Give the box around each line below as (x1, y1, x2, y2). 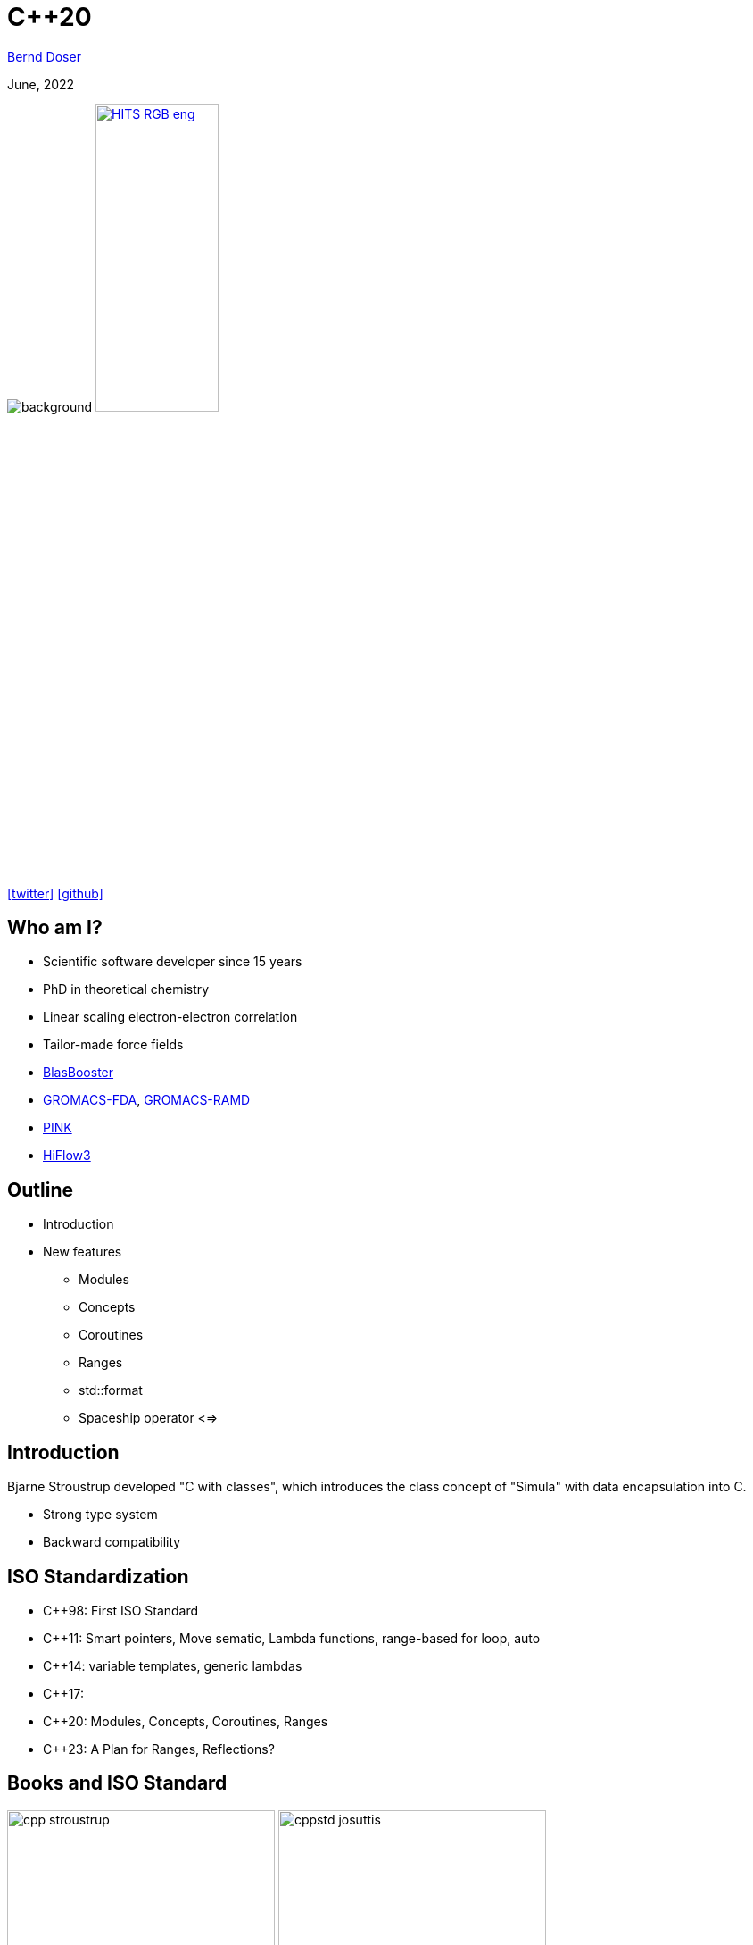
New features (43, 1244, 122, 1260)
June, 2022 (7, 76, 75, 92)
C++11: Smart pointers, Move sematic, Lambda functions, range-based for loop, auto (43, 1630, 541, 1646)
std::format (79, 1382, 143, 1398)
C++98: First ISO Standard (43, 1602, 199, 1618)
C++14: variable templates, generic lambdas (43, 1657, 302, 1674)
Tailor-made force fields (43, 1037, 184, 1053)
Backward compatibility (43, 1534, 181, 1550)
